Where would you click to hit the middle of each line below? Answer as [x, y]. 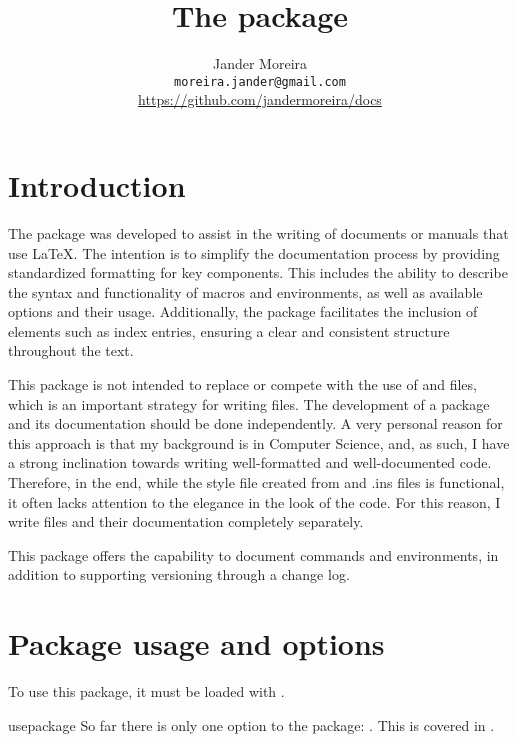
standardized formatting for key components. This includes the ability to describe [258, 272]
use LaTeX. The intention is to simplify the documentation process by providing [254, 252]
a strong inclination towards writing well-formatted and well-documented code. [250, 462]
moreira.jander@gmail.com [260, 81]
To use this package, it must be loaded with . [146, 691]
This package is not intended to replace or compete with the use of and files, [242, 384]
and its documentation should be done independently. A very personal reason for [255, 423]
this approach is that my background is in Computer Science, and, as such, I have [259, 442]
